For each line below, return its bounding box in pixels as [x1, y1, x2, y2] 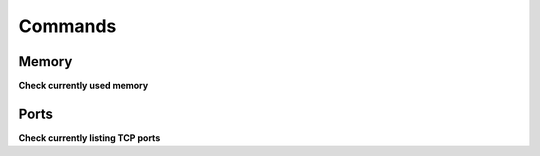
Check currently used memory [18, 80, 149, 92]
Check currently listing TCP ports [18, 131, 161, 144]
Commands [18, 15, 117, 37]
